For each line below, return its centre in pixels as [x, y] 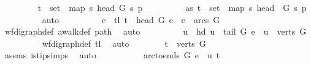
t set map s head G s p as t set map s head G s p [172, 7]
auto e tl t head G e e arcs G [131, 19]
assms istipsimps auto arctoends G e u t [112, 55]
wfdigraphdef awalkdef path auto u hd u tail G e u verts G [155, 31]
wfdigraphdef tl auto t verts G [124, 43]
